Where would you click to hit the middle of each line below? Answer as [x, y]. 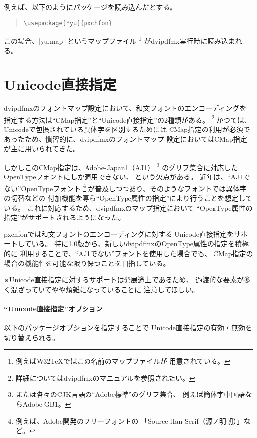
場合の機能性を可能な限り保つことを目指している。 [87, 263]
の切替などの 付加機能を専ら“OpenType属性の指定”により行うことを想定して [128, 197]
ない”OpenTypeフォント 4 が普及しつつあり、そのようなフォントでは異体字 [125, 187]
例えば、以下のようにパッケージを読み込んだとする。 [90, 7]
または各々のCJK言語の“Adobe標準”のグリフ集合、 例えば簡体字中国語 [130, 394]
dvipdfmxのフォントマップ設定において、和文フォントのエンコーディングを [125, 108]
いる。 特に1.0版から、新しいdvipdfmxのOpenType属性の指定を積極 [140, 243]
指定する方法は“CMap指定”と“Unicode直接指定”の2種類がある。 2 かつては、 [128, 119]
